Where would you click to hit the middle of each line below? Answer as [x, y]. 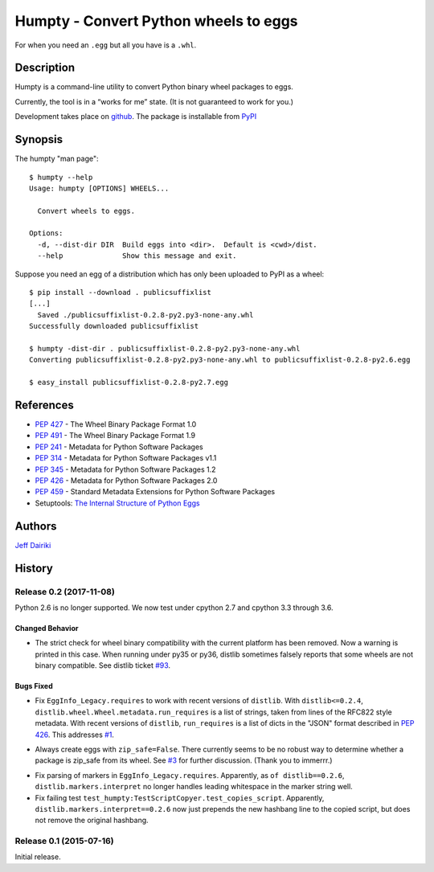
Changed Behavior [47, 628]
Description [45, 68]
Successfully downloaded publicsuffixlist [114, 326]
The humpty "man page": [57, 159]
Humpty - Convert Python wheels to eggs [156, 21]
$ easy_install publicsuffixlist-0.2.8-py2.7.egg [129, 383]
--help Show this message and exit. [137, 256]
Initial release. [38, 857]
